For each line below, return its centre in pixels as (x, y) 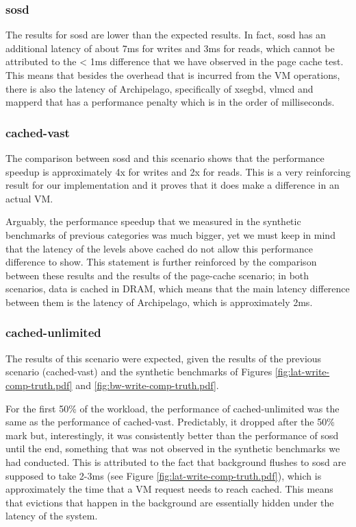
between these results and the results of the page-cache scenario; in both (157, 275)
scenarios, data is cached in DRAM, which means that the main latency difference (178, 289)
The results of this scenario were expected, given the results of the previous (164, 358)
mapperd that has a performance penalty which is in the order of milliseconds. (170, 102)
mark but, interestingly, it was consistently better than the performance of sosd (172, 435)
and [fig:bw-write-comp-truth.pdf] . (147, 385)
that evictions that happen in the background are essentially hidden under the (170, 502)
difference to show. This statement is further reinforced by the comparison (161, 262)
